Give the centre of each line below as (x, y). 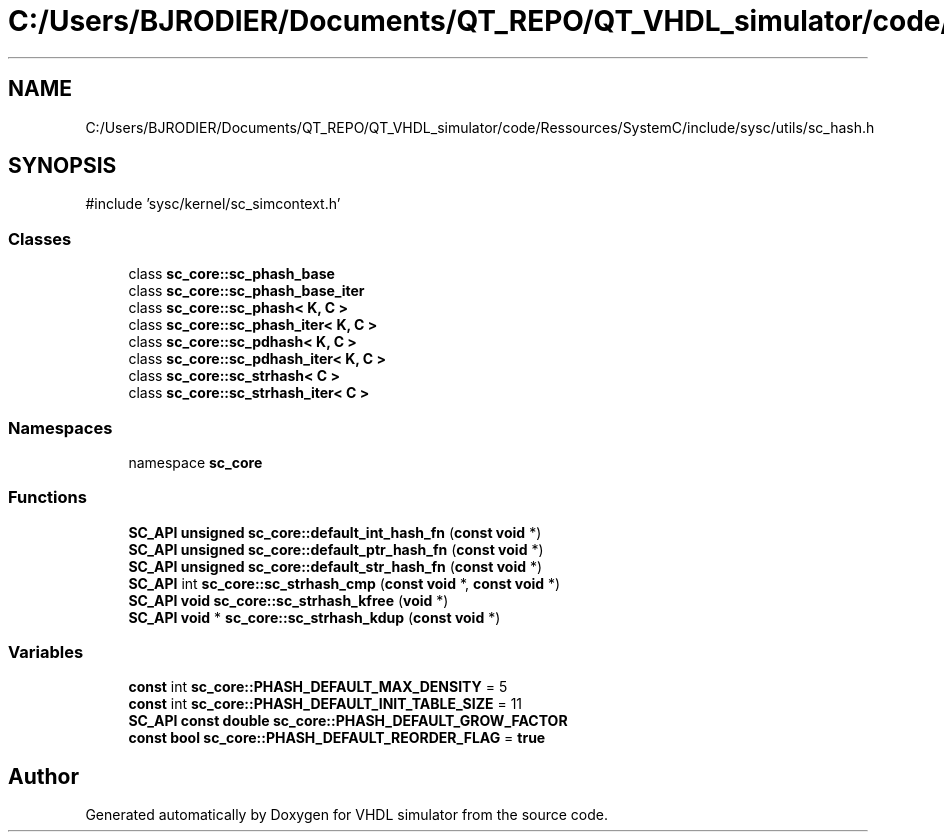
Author (43, 776)
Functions (47, 497)
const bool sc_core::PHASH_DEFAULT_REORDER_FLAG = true (337, 738)
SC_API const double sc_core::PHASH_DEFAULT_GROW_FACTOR (348, 721)
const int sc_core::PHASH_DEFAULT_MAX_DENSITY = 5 (318, 687)
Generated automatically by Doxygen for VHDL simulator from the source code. (347, 815)
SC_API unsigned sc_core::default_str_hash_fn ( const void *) (335, 566)
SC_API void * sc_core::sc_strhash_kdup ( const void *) (314, 617)
